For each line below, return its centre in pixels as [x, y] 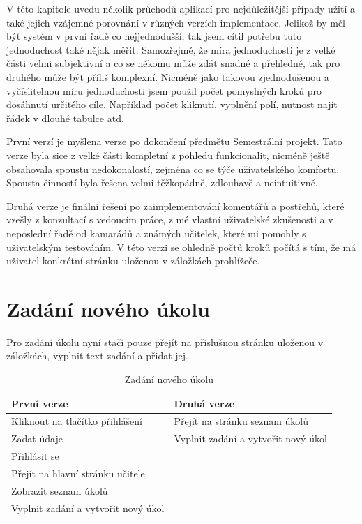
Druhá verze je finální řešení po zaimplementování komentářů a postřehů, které [175, 205]
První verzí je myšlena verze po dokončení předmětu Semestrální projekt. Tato [174, 141]
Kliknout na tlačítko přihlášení [77, 421]
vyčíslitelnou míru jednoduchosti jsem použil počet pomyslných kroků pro [164, 90]
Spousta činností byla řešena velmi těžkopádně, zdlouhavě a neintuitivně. [162, 182]
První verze [40, 403]
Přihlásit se [35, 456]
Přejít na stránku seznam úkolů [241, 421]
